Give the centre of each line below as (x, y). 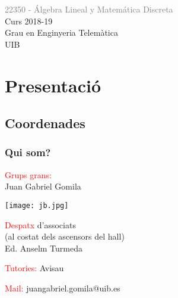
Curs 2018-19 (29, 21)
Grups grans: (28, 174)
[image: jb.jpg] (37, 205)
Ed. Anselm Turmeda (44, 248)
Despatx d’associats (40, 224)
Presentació (53, 85)
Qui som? (28, 152)
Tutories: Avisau (34, 268)
